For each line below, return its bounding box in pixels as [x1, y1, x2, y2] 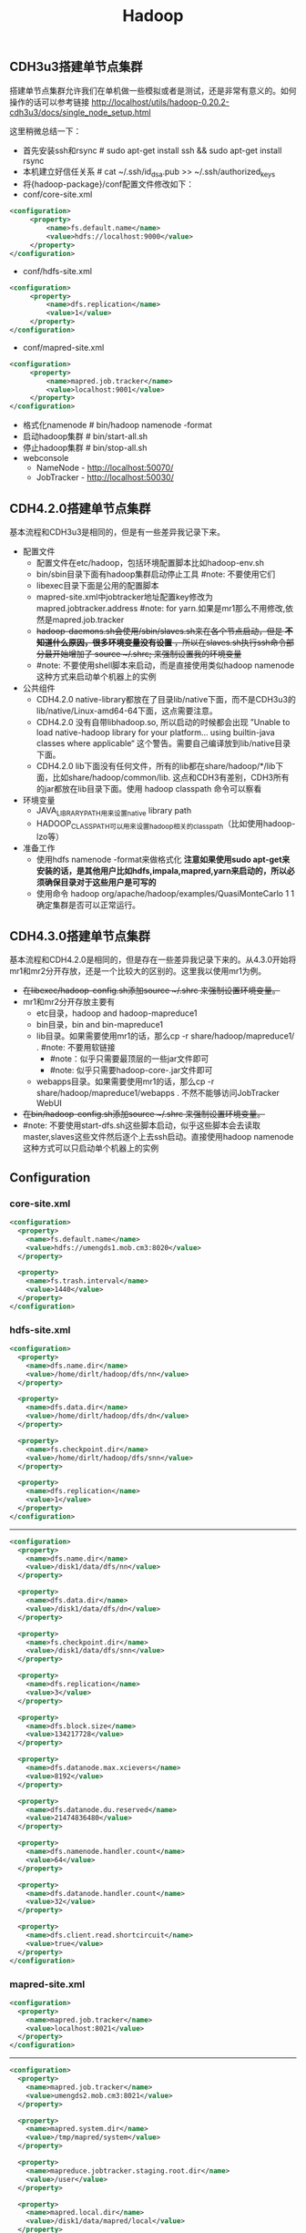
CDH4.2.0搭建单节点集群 [9, 500, 151, 516]
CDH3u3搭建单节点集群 [9, 59, 143, 75]
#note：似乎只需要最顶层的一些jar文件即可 [49, 1053, 209, 1064]
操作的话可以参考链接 [9, 97, 89, 108]
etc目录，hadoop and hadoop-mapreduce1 [36, 1008, 198, 1019]
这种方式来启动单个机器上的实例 [36, 671, 157, 681]
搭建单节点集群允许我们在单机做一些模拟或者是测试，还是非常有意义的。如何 [9, 85, 297, 96]
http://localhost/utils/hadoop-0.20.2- [90, 97, 230, 108]
